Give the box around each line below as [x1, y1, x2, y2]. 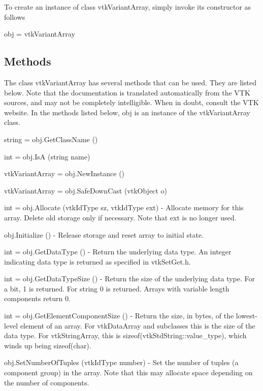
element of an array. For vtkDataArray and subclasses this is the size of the [20, 320, 255, 331]
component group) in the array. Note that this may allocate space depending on [4, 367, 253, 378]
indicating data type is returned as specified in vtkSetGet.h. [4, 256, 191, 267]
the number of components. [4, 377, 89, 387]
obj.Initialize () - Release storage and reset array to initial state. [4, 229, 204, 240]
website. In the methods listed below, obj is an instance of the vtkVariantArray [4, 107, 250, 117]
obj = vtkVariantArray [4, 28, 75, 39]
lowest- [236, 310, 257, 321]
